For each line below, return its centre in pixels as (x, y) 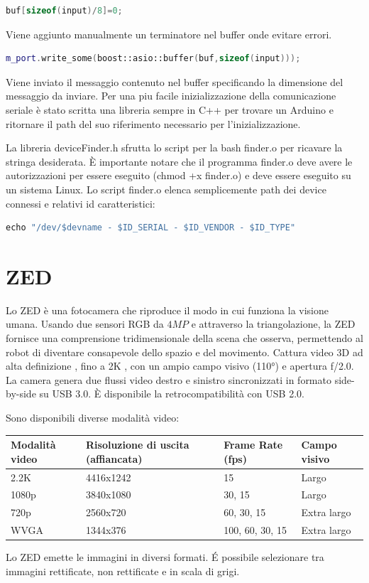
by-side (21, 394)
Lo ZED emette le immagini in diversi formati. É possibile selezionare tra (165, 557)
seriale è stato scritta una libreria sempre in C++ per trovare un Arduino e (170, 109)
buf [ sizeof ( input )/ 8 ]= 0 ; (64, 11)
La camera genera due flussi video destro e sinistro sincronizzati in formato (169, 379)
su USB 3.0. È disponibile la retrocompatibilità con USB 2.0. (172, 394)
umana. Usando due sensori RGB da (85, 324)
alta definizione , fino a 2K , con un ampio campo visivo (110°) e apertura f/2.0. (180, 366)
